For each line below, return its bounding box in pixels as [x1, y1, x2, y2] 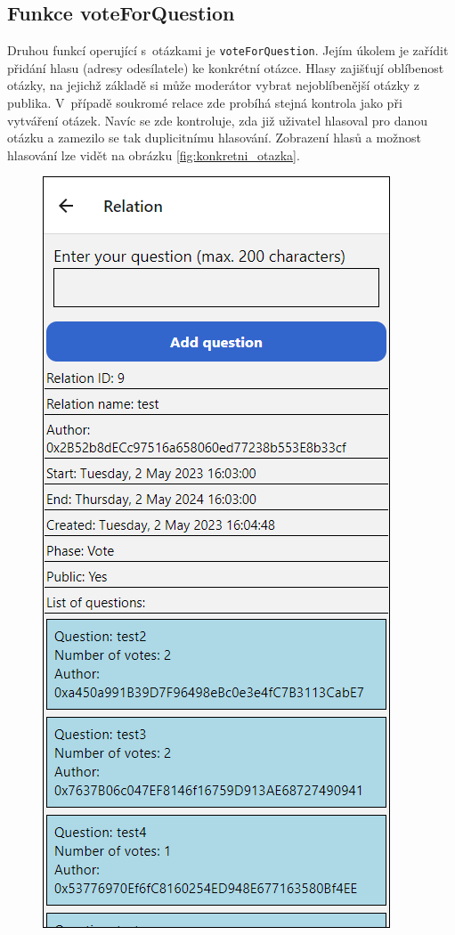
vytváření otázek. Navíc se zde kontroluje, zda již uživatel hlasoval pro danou [7, 110, 427, 129]
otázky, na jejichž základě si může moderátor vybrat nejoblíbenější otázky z [7, 76, 420, 94]
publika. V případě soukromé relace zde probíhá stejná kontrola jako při [7, 93, 402, 112]
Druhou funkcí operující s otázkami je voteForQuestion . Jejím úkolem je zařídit [7, 41, 449, 60]
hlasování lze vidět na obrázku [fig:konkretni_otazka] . [7, 145, 300, 164]
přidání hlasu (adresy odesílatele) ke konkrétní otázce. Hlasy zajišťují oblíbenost [7, 58, 444, 77]
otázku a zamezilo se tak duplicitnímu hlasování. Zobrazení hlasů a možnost [7, 128, 422, 147]
